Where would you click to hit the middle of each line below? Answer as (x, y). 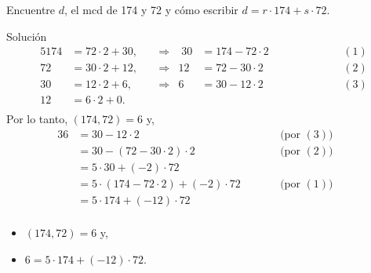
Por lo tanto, (37, 119)
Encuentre (31, 9)
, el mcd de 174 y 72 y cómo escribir (151, 9)
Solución (27, 36)
